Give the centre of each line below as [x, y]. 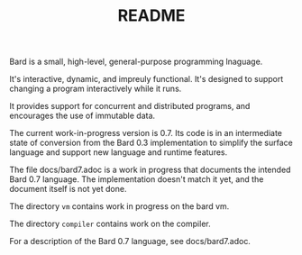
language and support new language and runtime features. [119, 152]
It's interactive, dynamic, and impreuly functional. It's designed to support [146, 79]
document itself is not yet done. [68, 189]
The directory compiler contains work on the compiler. [110, 224]
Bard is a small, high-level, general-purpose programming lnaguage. [136, 62]
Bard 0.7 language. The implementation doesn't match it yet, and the [137, 179]
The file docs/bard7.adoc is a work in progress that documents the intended [150, 170]
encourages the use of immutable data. [82, 116]
